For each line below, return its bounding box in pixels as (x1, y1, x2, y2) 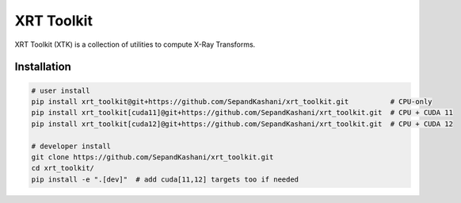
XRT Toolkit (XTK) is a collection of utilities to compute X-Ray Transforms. (14, 40, 256, 49)
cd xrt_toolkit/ (31, 163, 95, 173)
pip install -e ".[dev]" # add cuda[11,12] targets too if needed (31, 174, 299, 184)
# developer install (31, 141, 111, 151)
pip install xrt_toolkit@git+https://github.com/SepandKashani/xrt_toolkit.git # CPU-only (31, 97, 432, 106)
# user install (31, 86, 90, 95)
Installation (14, 60, 71, 74)
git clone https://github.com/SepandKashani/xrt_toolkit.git (31, 152, 274, 162)
